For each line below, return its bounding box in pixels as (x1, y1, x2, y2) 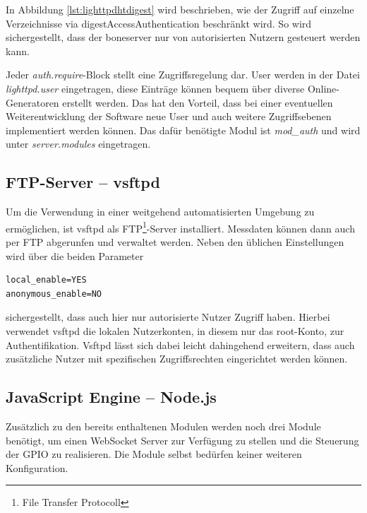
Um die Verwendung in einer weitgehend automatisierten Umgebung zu (6, 204, 315, 219)
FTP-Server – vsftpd (6, 171, 160, 193)
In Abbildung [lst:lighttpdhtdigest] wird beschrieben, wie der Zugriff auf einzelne (6, 2, 354, 16)
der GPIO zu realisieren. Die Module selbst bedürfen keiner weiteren (6, 447, 302, 461)
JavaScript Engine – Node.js (6, 386, 217, 408)
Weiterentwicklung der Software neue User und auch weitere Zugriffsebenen (6, 109, 332, 124)
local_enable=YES (6, 275, 87, 285)
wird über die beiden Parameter (6, 248, 144, 263)
